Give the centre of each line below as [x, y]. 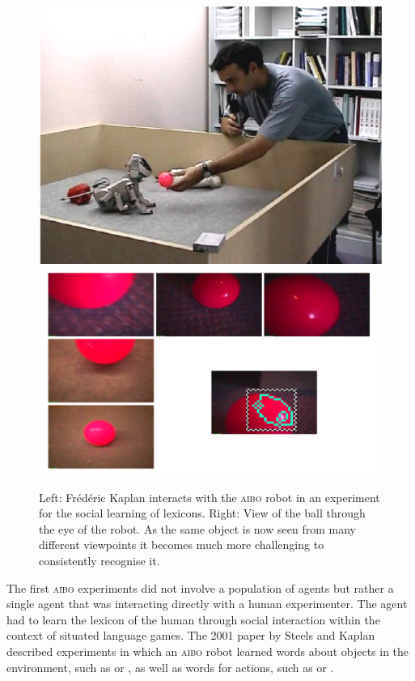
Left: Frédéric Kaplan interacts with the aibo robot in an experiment [210, 497]
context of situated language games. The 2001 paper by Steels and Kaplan [191, 635]
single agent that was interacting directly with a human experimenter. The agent [207, 604]
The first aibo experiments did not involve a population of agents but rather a [200, 587]
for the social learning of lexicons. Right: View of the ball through [202, 513]
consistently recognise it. [100, 561]
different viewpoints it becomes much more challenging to [182, 545]
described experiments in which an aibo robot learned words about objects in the [208, 651]
